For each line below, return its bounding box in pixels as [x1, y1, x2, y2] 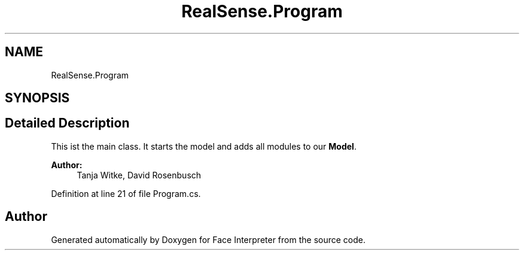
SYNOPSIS [5, 90, 70, 106]
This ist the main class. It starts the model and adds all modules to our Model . [51, 141, 357, 151]
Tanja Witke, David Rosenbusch [77, 169, 202, 180]
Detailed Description [5, 116, 130, 131]
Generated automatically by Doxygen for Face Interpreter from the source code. [51, 234, 365, 245]
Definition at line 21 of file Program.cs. [51, 188, 201, 199]
